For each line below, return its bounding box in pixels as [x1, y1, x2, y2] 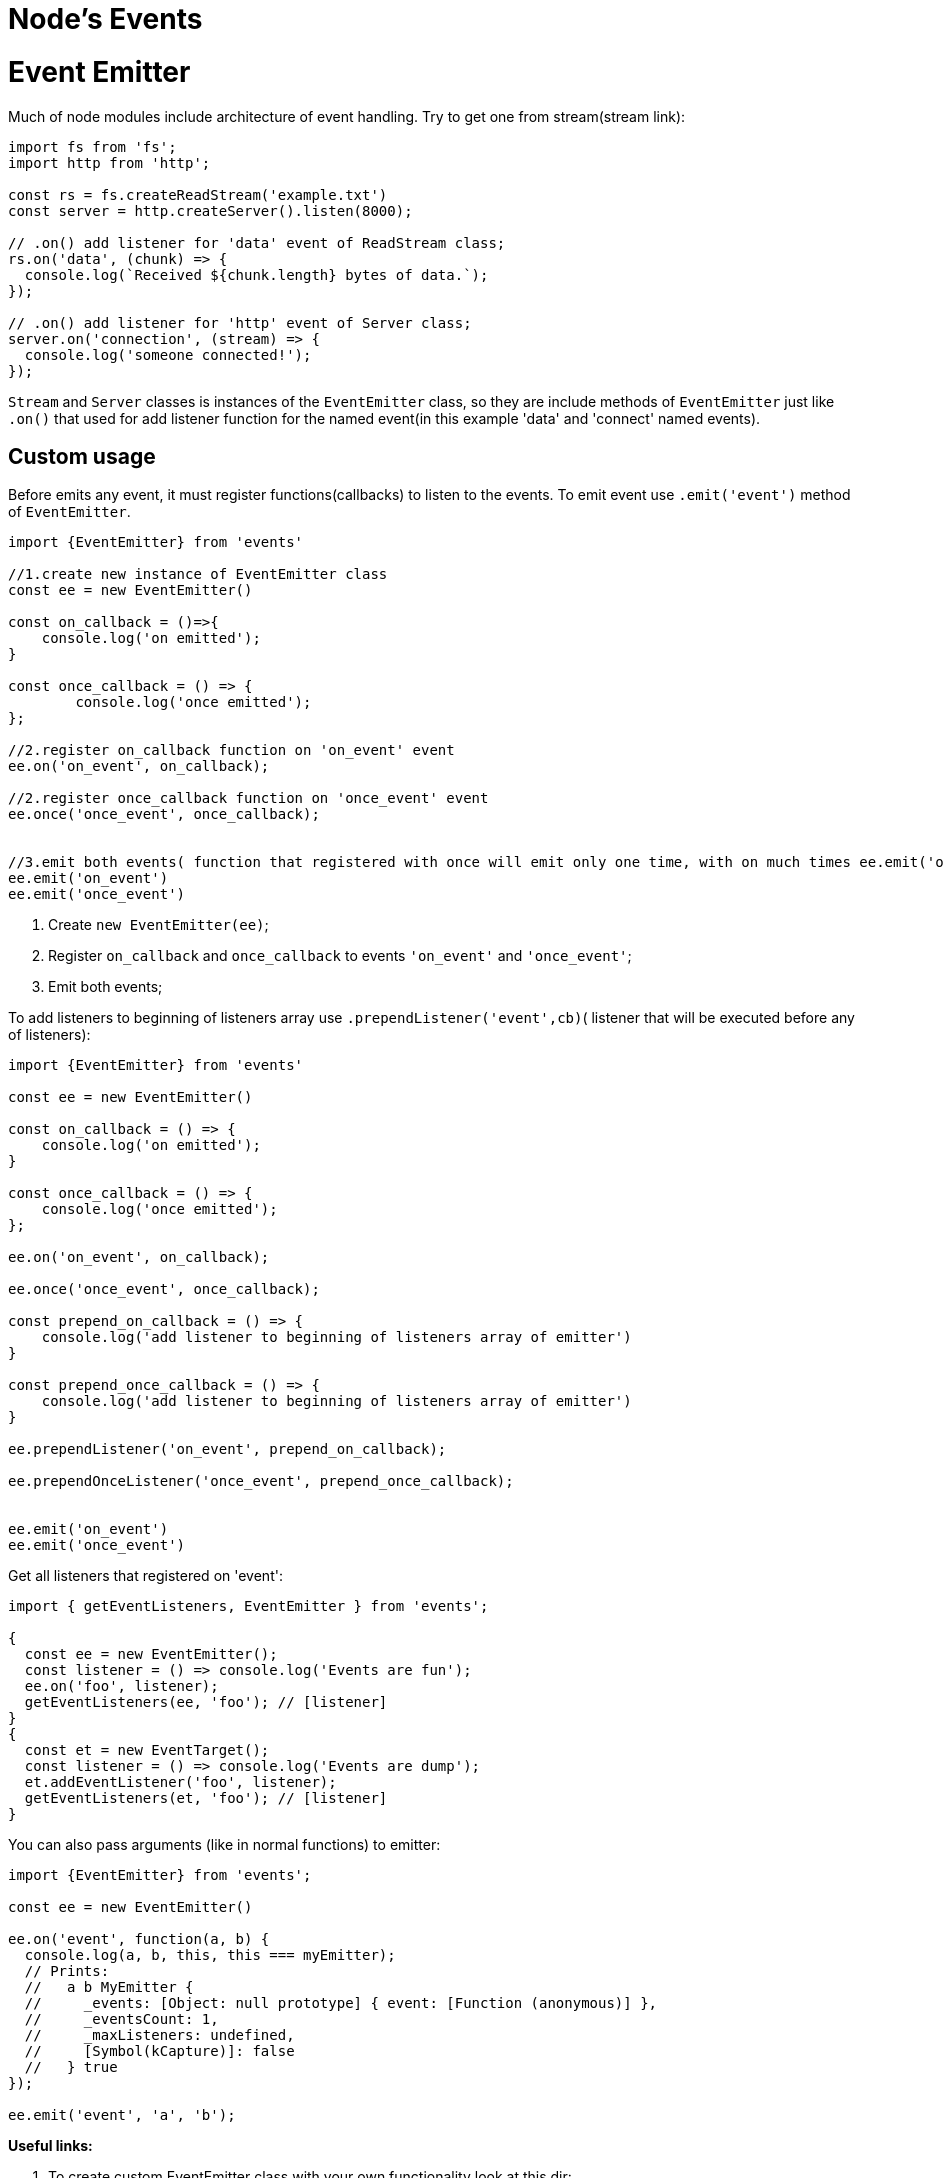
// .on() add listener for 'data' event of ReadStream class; [8, 234, 506, 251]
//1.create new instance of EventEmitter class [8, 566, 388, 583]
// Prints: [24, 1963, 110, 1980]
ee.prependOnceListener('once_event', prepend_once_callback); [8, 1473, 514, 1490]
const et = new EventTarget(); [24, 1742, 270, 1759]
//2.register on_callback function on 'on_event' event [8, 742, 455, 759]
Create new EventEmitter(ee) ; [48, 916, 269, 934]
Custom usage [8, 443, 156, 469]
